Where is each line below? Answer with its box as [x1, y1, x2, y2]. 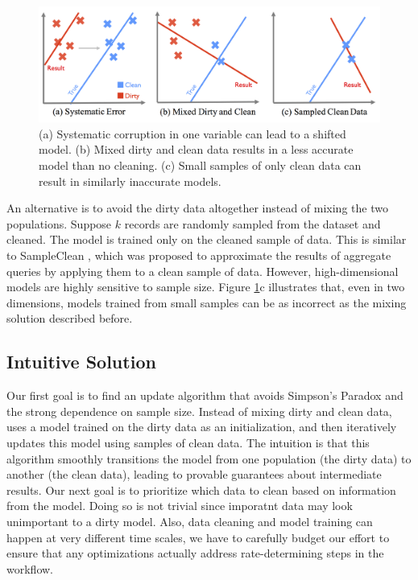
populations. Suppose [6, 215, 112, 232]
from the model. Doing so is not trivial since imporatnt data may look [6, 497, 353, 514]
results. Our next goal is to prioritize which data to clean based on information [6, 481, 396, 498]
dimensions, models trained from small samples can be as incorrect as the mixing [6, 294, 407, 311]
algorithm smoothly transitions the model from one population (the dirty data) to [6, 450, 412, 467]
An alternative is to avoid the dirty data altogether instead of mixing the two [6, 200, 388, 216]
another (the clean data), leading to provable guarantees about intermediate [6, 466, 382, 483]
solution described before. [6, 310, 133, 327]
